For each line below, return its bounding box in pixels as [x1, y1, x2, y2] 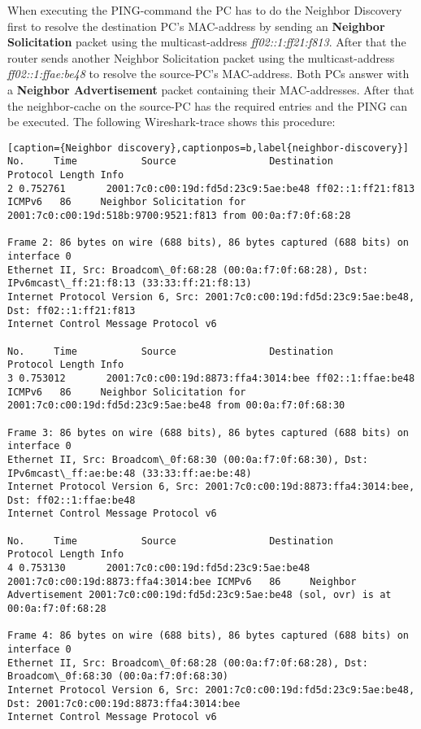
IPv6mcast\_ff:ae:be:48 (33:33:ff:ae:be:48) [7, 467, 252, 479]
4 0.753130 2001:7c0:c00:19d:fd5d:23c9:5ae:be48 [7, 562, 310, 574]
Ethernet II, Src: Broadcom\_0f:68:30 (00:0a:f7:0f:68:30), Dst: [7, 453, 368, 465]
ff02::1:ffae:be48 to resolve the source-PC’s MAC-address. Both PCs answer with [7, 65, 410, 82]
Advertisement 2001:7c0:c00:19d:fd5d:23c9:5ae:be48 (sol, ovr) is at [7, 589, 392, 601]
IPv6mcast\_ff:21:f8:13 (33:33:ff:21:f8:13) [7, 277, 252, 290]
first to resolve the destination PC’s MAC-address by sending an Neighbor [7, 17, 385, 34]
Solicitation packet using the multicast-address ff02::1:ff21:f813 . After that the [7, 33, 406, 50]
